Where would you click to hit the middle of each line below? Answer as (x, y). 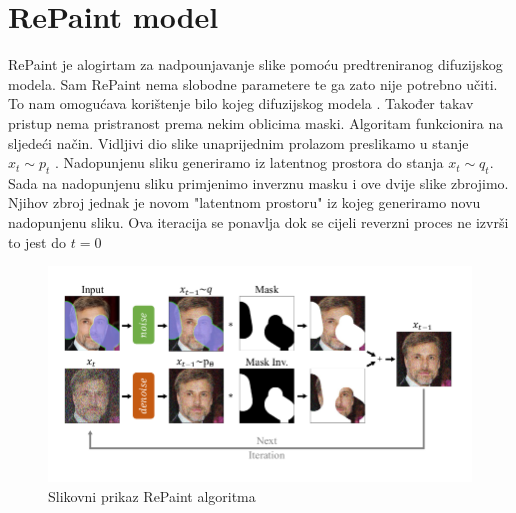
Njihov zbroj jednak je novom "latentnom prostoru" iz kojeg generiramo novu (244, 202)
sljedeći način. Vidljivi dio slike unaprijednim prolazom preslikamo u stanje (238, 142)
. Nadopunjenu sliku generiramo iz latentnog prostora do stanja (249, 162)
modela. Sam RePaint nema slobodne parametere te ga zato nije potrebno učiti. (253, 83)
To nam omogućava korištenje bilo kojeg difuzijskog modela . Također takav (241, 103)
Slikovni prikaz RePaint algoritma (152, 495)
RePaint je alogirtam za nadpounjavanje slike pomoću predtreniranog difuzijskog (255, 64)
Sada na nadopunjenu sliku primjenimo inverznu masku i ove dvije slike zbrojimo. (258, 182)
